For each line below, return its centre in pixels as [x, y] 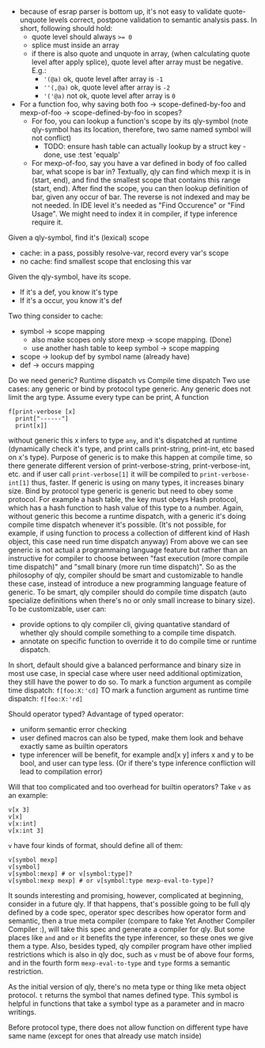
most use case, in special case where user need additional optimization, [125, 673]
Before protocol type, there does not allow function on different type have [129, 1027]
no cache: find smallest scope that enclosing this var [106, 261]
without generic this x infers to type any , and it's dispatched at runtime [123, 440]
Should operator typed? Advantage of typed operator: [96, 714]
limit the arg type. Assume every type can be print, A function [109, 397]
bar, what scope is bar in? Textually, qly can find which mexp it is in [141, 171]
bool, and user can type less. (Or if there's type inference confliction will [137, 763]
